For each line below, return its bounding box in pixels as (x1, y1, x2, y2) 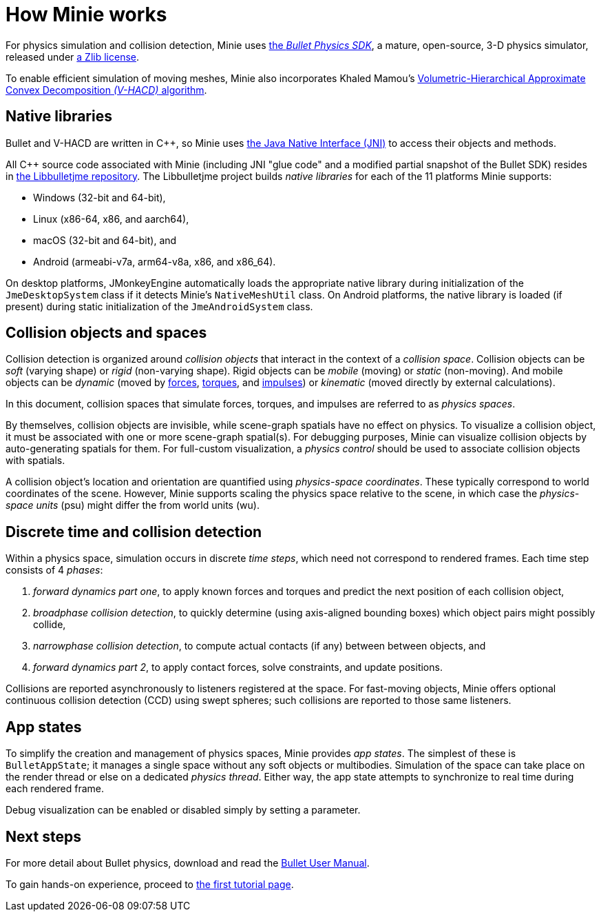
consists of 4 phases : (6, 564, 103, 576)
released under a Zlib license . (6, 50, 140, 63)
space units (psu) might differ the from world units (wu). (6, 499, 260, 512)
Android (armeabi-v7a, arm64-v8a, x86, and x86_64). (33, 255, 276, 268)
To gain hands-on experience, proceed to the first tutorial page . (6, 878, 294, 890)
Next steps (6, 827, 81, 845)
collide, (33, 618, 66, 631)
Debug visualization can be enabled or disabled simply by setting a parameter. (6, 804, 361, 816)
